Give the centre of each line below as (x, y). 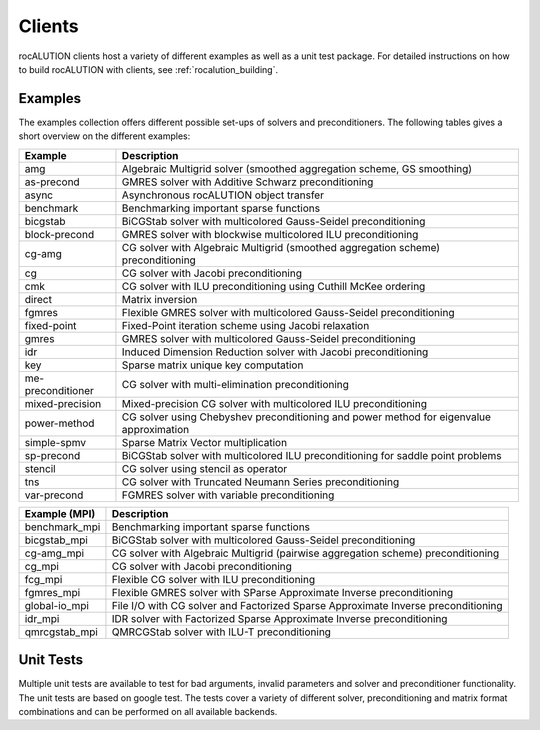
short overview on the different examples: (104, 136)
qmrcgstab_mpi (61, 632)
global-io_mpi (57, 605)
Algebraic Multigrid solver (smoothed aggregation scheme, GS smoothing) (297, 168)
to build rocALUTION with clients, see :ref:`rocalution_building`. (148, 69)
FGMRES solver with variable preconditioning (228, 495)
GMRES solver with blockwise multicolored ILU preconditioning (270, 234)
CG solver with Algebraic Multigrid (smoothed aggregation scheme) (280, 247)
